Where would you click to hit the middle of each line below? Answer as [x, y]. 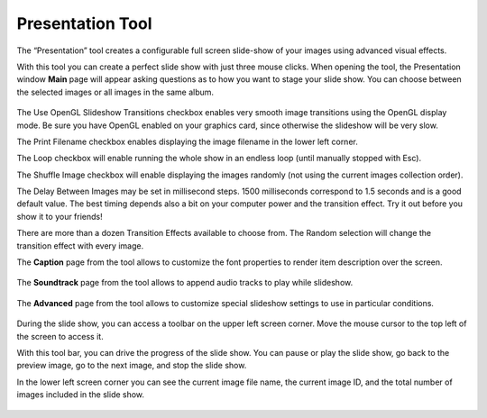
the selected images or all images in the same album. [115, 92]
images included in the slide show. [80, 395]
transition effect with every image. [80, 245]
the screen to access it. [60, 336]
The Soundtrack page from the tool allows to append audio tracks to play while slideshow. [185, 283]
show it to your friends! [60, 216]
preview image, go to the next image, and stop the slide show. [132, 366]
